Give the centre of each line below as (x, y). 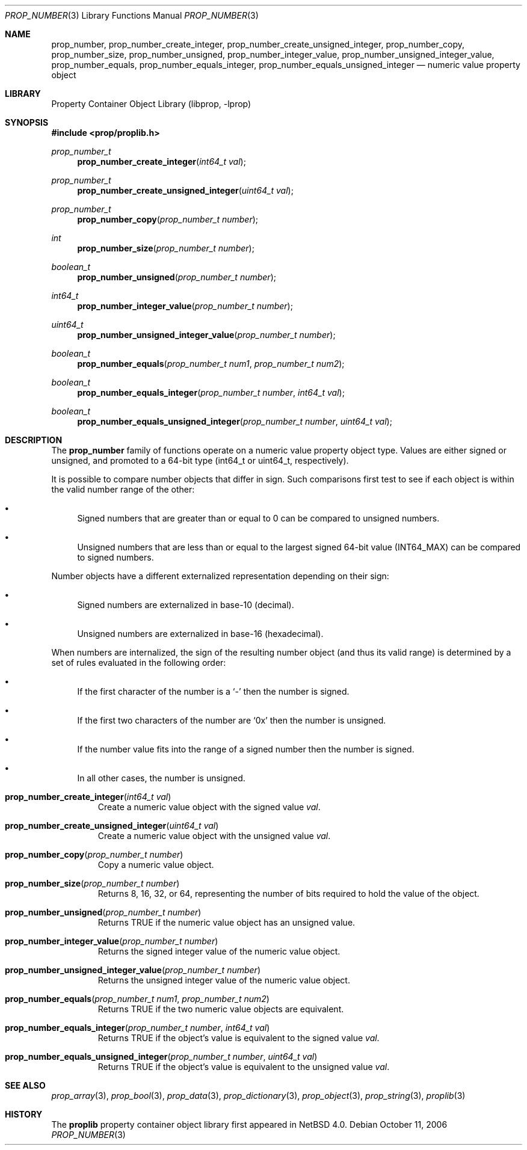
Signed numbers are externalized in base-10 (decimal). (186, 605)
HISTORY (24, 1114)
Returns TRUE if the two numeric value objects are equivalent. (221, 1009)
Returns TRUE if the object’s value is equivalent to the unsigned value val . (244, 1067)
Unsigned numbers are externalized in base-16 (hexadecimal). (200, 634)
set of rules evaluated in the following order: (139, 663)
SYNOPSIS (27, 122)
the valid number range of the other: (123, 489)
